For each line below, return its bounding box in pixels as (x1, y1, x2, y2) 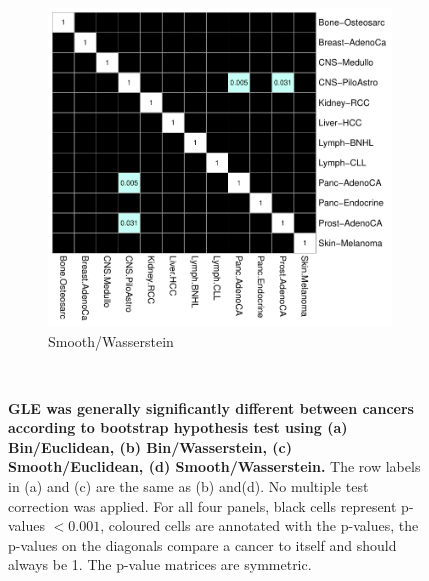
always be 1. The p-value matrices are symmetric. (8, 554, 312, 575)
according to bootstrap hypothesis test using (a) (8, 417, 348, 438)
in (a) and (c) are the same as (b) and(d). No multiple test (8, 476, 369, 497)
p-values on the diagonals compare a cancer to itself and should (8, 534, 397, 555)
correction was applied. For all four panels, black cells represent (8, 495, 397, 516)
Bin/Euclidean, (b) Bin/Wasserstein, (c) (8, 436, 292, 457)
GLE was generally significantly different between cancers (8, 397, 414, 418)
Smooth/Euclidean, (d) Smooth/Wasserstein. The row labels (8, 456, 421, 477)
